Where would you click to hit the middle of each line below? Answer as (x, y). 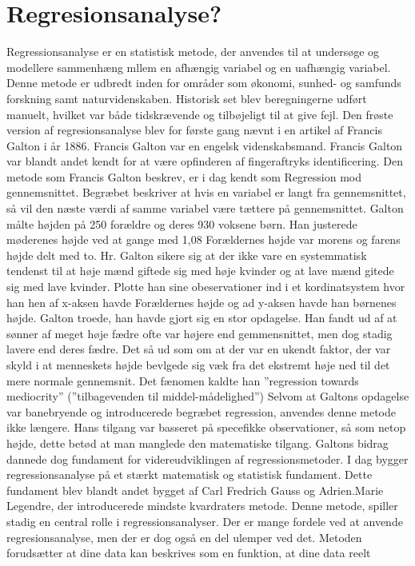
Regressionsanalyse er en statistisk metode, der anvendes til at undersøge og (193, 52)
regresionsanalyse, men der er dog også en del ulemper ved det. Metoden (184, 537)
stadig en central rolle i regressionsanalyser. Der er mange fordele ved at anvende (205, 521)
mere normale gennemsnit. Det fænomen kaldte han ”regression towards (183, 380)
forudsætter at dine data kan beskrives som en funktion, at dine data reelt (189, 553)
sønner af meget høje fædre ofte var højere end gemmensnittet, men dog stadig (200, 333)
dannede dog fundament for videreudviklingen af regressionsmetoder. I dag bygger (207, 458)
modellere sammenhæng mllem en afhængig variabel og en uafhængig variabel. (199, 67)
